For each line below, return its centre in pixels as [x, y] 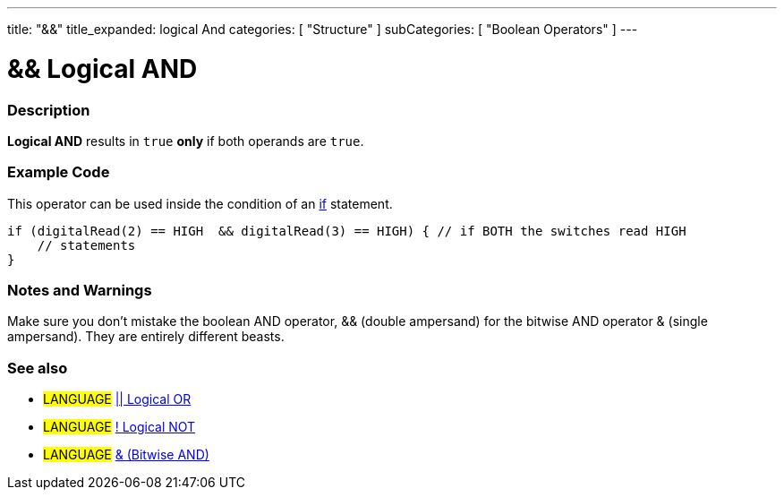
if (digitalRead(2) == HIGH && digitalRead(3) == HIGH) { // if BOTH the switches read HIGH [347, 231]
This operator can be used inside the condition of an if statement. [200, 203]
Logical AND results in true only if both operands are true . [186, 141]
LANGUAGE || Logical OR [117, 399]
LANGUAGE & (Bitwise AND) [126, 455]
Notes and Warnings [80, 290]
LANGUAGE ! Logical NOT [119, 427]
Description [49, 110]
